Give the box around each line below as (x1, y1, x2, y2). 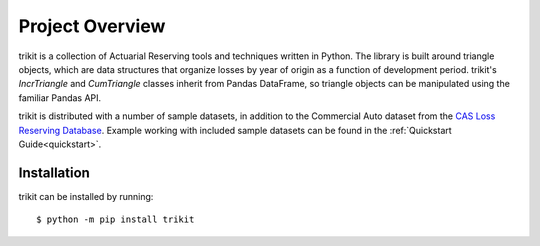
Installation (18, 164, 90, 181)
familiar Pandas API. (18, 91, 102, 104)
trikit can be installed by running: (18, 190, 154, 202)
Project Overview (18, 15, 166, 37)
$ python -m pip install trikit (36, 214, 195, 225)
